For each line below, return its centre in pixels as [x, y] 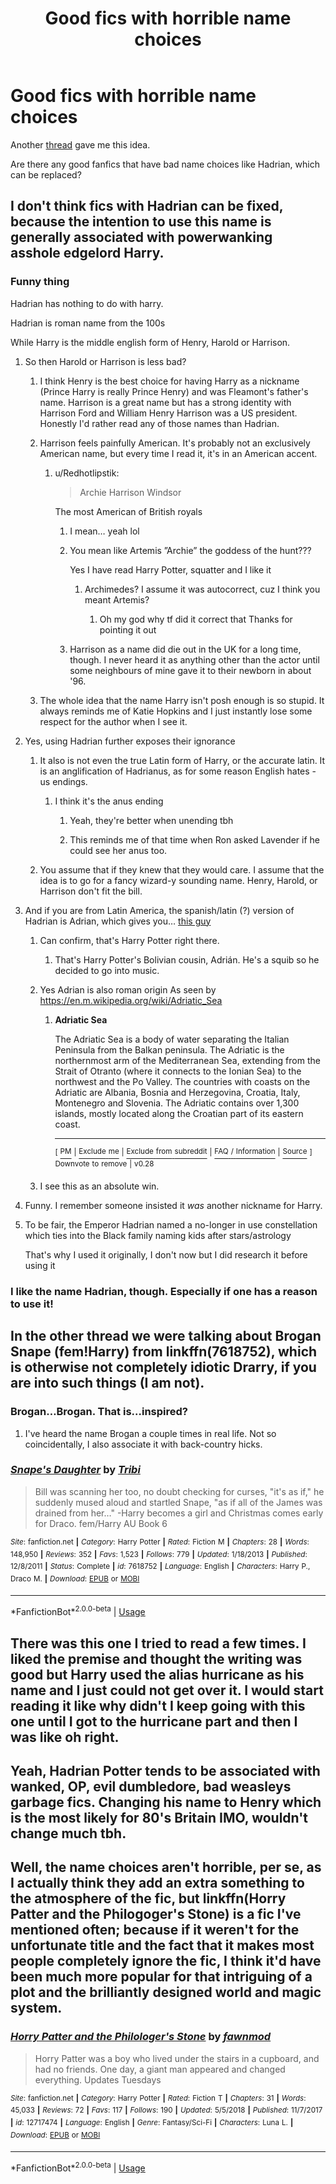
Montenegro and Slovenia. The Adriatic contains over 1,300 [177, 1103]
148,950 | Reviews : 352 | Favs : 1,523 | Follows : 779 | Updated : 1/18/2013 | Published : [159, 1554]
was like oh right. [65, 1737]
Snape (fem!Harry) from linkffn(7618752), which [164, 1352]
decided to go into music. [107, 970]
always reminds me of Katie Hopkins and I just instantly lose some [176, 711]
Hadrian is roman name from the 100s [88, 323]
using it [40, 1265]
